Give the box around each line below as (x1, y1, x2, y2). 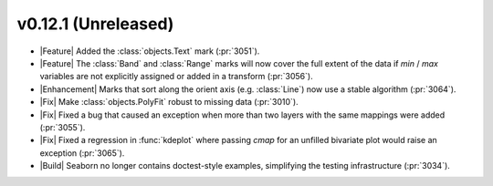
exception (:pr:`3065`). (39, 147, 125, 159)
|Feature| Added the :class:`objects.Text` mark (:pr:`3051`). (39, 46, 260, 57)
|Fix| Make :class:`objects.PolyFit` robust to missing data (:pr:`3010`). (39, 97, 299, 108)
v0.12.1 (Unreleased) (16, 14, 174, 34)
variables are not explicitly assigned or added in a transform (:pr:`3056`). (39, 71, 314, 82)
